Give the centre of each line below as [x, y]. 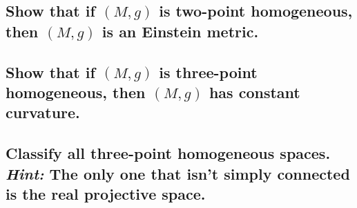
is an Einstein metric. [180, 31]
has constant [254, 92]
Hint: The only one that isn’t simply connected [178, 173]
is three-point [208, 72]
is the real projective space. [106, 193]
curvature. [43, 112]
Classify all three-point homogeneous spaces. [168, 153]
